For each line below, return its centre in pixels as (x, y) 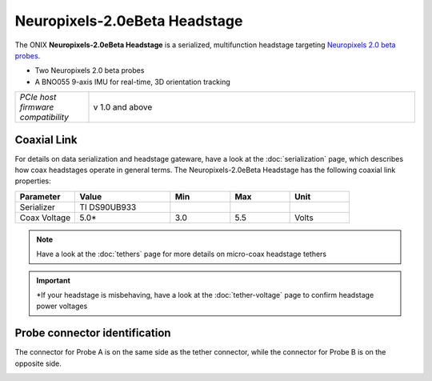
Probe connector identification (93, 333)
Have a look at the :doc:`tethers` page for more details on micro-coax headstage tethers (182, 254)
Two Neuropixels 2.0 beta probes (90, 70)
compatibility (44, 118)
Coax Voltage (45, 218)
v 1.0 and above (123, 107)
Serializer (38, 207)
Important (54, 280)
